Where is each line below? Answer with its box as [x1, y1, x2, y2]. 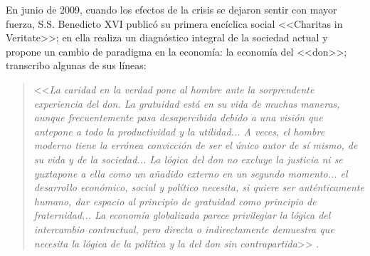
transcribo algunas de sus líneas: [6, 58, 147, 73]
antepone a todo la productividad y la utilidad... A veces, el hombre [33, 123, 325, 138]
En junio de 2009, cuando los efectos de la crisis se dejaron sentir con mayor [6, 2, 337, 16]
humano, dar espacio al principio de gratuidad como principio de [33, 193, 317, 208]
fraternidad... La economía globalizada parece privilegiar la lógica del [33, 208, 331, 222]
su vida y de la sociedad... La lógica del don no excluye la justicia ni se [33, 151, 343, 166]
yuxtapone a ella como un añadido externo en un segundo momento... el [33, 165, 348, 180]
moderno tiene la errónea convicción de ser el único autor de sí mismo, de [33, 138, 358, 153]
